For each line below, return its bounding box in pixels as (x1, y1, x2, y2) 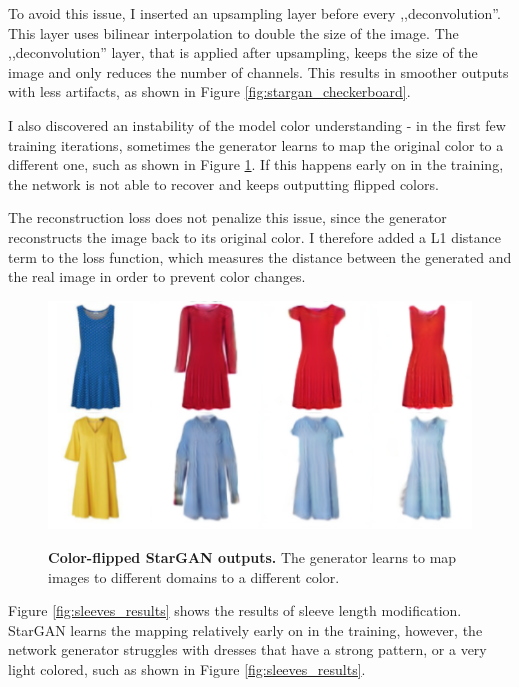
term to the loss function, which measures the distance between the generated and (8, 246, 512, 267)
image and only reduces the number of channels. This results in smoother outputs (8, 61, 509, 82)
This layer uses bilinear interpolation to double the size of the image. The (8, 22, 459, 43)
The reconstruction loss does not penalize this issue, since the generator (8, 207, 447, 228)
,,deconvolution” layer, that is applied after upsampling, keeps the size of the (8, 42, 478, 63)
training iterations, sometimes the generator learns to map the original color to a (8, 134, 504, 155)
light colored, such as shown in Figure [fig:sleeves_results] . (8, 658, 366, 679)
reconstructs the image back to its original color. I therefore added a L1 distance (8, 226, 502, 247)
